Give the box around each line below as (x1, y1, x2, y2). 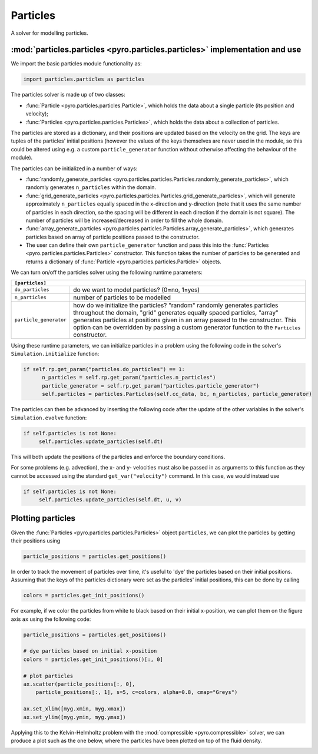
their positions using (11, 537, 61, 544)
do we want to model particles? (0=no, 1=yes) (73, 286, 200, 294)
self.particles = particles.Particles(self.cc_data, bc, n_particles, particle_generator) (42, 391, 312, 398)
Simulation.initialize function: (11, 350, 100, 358)
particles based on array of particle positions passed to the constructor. (25, 233, 200, 240)
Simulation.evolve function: (11, 414, 87, 421)
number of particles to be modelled (73, 293, 171, 302)
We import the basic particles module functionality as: (11, 60, 142, 67)
